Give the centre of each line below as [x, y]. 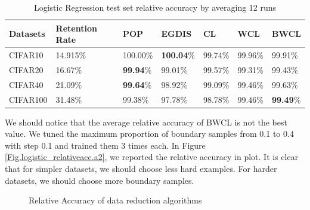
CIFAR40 [26, 84]
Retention [76, 28]
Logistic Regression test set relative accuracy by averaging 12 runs [155, 7]
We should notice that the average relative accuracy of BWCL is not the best [146, 122]
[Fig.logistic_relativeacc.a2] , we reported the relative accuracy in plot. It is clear [152, 157]
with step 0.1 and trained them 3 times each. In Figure [105, 145]
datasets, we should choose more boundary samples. [100, 180]
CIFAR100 [28, 99]
